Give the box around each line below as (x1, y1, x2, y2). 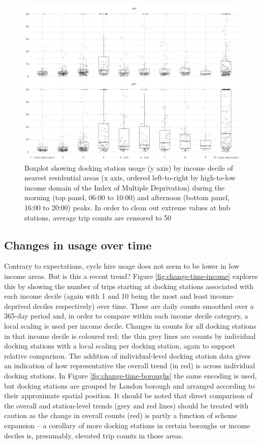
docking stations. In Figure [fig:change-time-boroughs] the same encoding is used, (4, 370, 257, 380)
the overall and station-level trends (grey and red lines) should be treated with (4, 400, 249, 410)
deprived (4, 300, 31, 311)
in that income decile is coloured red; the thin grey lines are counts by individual (4, 330, 256, 341)
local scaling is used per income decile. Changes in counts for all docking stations (4, 320, 256, 331)
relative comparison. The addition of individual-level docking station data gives (4, 350, 251, 361)
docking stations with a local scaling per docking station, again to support (4, 340, 236, 351)
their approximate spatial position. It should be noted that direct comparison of (4, 390, 253, 401)
